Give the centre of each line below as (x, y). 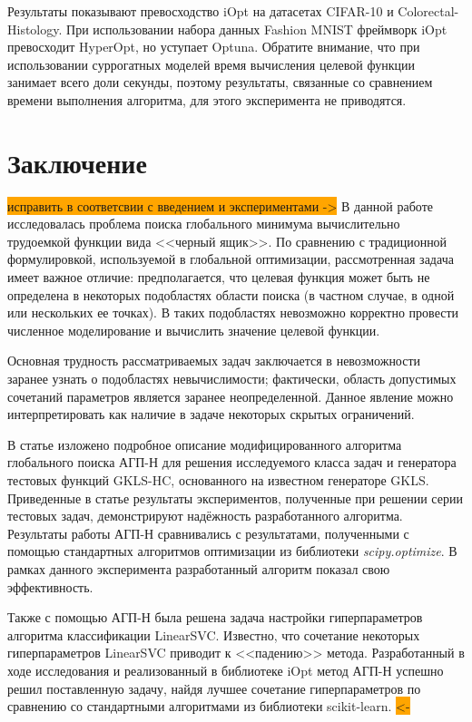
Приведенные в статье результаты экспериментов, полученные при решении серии (235, 498)
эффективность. (50, 586)
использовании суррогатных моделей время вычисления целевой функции (211, 64)
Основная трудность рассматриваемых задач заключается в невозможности (214, 361)
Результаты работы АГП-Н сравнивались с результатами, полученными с (208, 533)
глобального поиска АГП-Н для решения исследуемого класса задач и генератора (232, 462)
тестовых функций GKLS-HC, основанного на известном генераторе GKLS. (218, 480)
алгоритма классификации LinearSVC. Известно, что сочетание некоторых (214, 634)
